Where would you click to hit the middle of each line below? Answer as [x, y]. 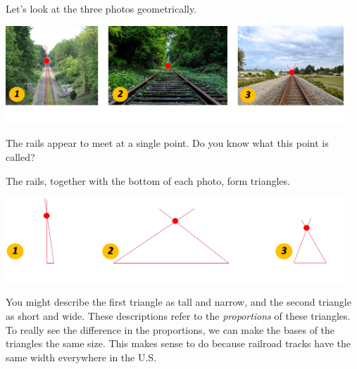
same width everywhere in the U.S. [81, 357]
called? [20, 157]
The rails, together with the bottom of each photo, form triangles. [148, 180]
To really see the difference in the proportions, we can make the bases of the [170, 329]
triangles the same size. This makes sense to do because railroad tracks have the [178, 343]
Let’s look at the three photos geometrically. [101, 8]
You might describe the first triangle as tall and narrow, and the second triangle [178, 302]
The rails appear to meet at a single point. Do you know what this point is [167, 143]
